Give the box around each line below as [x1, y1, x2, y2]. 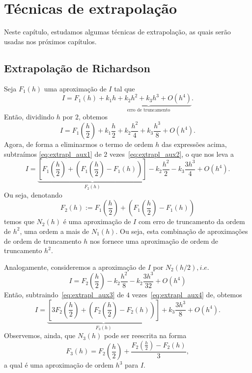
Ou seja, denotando [4, 189, 62, 200]
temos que [4, 216, 34, 227]
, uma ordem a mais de [20, 226, 89, 236]
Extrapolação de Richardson [4, 60, 150, 75]
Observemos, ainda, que [4, 330, 76, 341]
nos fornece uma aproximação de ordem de [89, 235, 219, 246]
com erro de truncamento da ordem [138, 216, 245, 227]
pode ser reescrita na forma [104, 330, 187, 341]
